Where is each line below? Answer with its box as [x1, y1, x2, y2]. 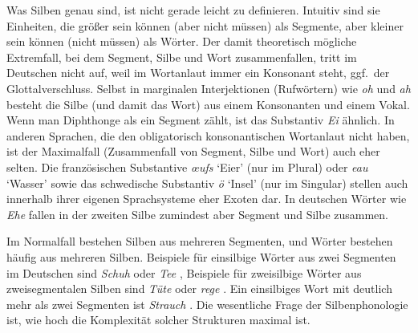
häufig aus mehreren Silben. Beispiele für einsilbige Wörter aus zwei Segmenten [6, 248, 396, 265]
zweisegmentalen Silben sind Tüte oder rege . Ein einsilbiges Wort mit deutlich [6, 280, 392, 297]
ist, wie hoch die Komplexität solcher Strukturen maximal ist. [6, 311, 310, 328]
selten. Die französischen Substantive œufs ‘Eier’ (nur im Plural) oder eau [6, 158, 368, 175]
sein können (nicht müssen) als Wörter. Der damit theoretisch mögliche [6, 33, 357, 50]
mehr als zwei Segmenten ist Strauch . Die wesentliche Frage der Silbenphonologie [6, 295, 408, 312]
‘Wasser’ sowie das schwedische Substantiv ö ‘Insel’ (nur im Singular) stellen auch [6, 174, 408, 191]
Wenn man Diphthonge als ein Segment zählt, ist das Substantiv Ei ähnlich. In [6, 112, 395, 128]
